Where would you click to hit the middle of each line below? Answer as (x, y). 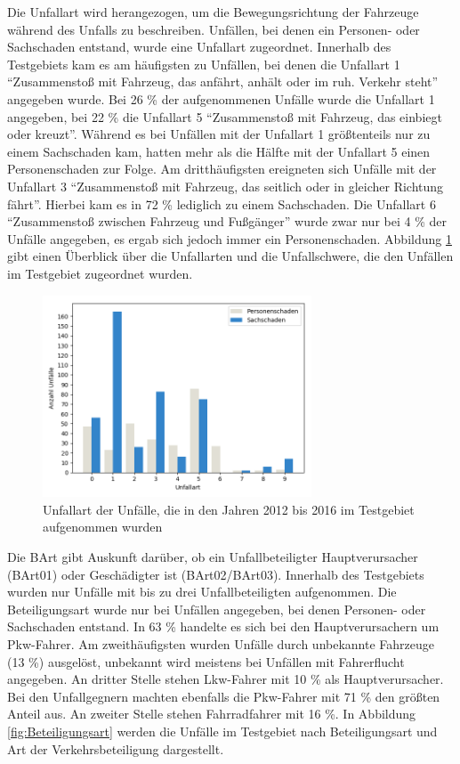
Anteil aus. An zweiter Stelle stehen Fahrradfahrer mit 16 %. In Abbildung (212, 714)
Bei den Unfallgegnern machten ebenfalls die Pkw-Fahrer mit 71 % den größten (224, 696)
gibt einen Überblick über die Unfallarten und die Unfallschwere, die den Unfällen (230, 256)
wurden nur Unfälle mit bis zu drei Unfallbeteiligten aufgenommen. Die (202, 592)
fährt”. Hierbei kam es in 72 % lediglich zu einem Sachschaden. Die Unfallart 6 (222, 203)
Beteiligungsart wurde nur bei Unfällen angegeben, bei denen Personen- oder (217, 609)
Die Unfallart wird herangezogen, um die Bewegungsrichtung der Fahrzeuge (213, 12)
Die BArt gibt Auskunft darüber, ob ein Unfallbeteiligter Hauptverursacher (213, 557)
